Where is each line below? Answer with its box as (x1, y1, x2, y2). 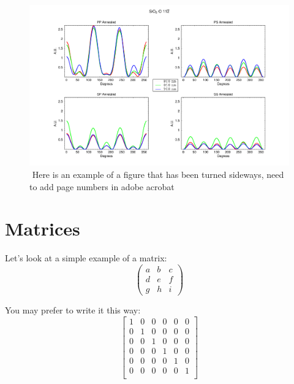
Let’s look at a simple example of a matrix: (5, 252, 167, 264)
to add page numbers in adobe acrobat (29, 180, 175, 193)
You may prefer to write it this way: (5, 304, 141, 316)
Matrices (5, 216, 80, 241)
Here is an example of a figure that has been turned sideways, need (32, 167, 284, 180)
